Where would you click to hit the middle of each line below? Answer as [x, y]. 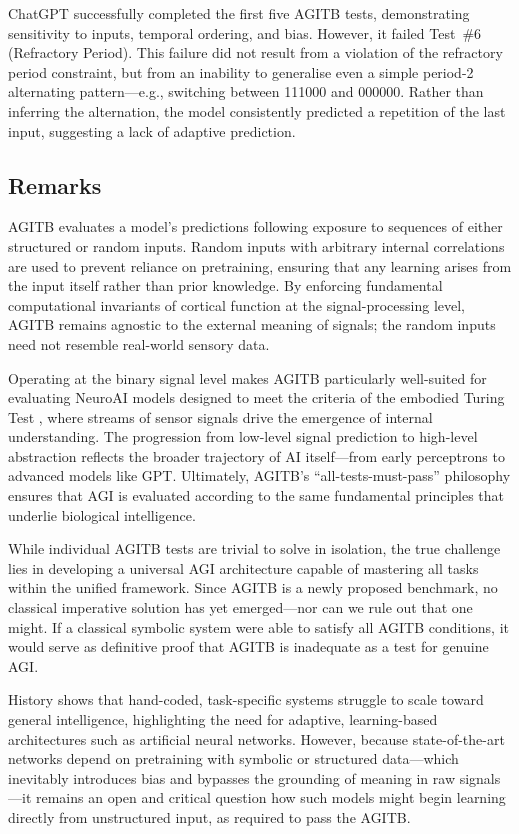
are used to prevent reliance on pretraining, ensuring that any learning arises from [260, 265]
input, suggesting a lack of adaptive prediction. [152, 130]
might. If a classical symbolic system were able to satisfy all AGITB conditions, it [258, 626]
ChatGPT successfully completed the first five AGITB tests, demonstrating [239, 13]
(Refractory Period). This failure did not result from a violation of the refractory [255, 52]
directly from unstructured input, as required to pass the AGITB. [209, 816]
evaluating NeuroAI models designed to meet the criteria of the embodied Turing [256, 397]
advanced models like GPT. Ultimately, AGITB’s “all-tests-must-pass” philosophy [259, 475]
